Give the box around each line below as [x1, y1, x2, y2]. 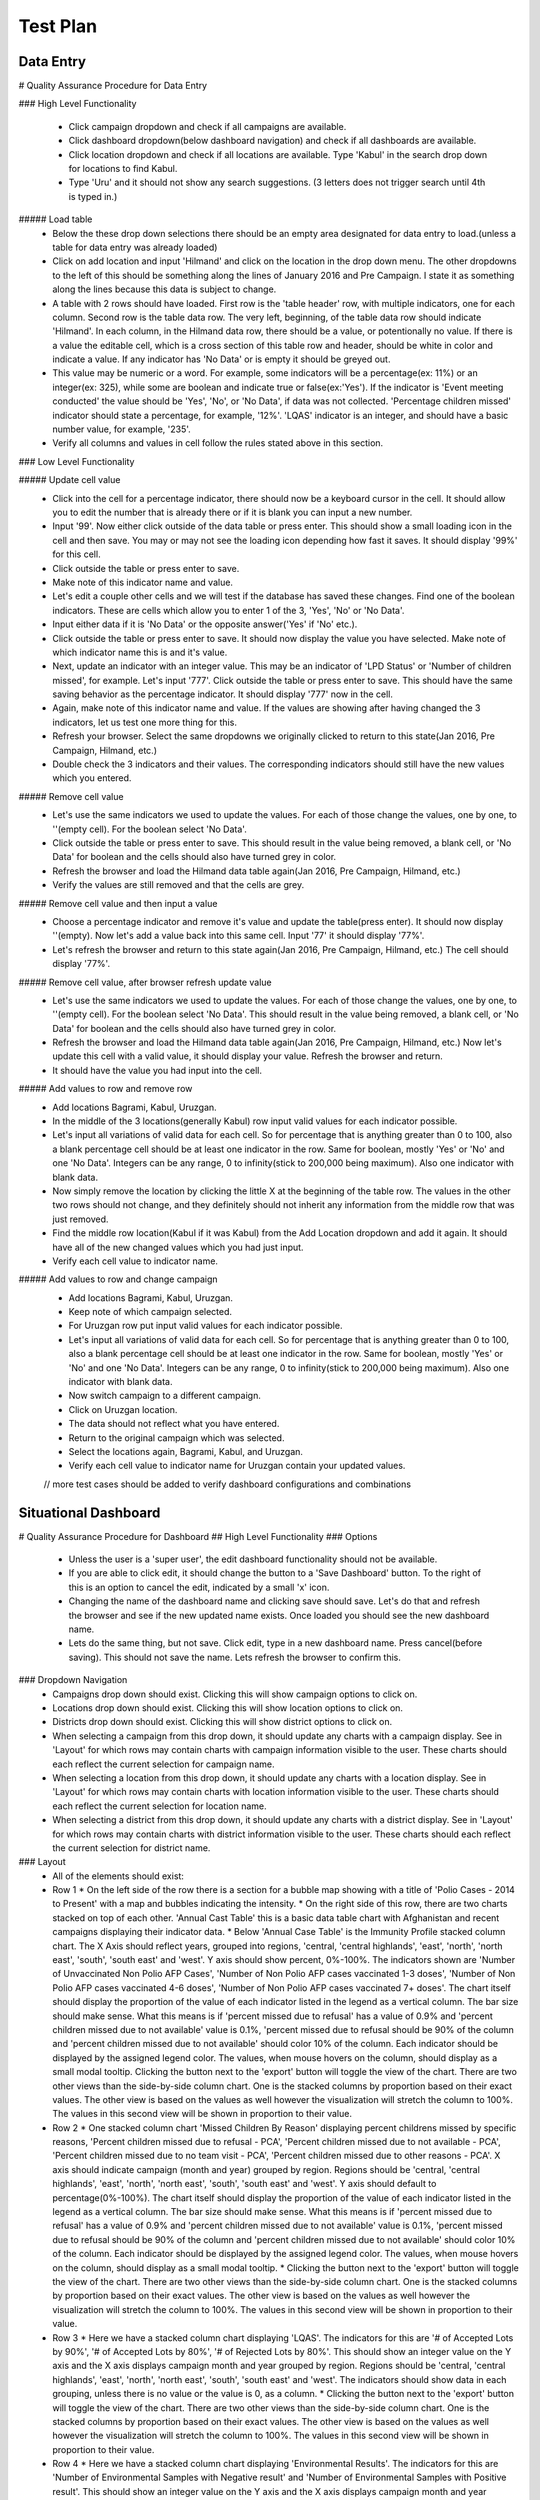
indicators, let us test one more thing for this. [52, 716, 237, 728]
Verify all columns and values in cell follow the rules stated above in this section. [52, 437, 384, 449]
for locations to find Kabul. [68, 163, 178, 175]
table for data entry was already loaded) [52, 241, 218, 253]
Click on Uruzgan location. [68, 1403, 178, 1415]
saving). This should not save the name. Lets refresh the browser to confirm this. [68, 1651, 402, 1663]
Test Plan [18, 15, 98, 37]
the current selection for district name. [52, 1841, 211, 1854]
